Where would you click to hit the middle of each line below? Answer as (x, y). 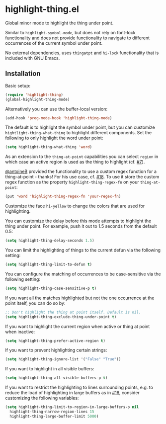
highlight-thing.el (42, 9)
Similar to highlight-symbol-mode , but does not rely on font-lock (70, 32)
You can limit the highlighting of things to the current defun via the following (83, 250)
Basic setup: (18, 85)
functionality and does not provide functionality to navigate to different (78, 38)
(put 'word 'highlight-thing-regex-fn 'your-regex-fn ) (63, 197)
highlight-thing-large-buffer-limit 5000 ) (54, 416)
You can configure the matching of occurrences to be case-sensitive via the (83, 274)
